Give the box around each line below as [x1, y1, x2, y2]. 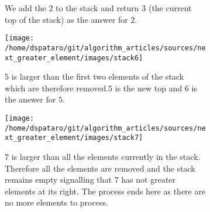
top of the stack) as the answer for [5, 13, 128, 25]
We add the [5, 2, 46, 13]
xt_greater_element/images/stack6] [5, 53, 143, 62]
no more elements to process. [5, 196, 108, 208]
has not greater [121, 173, 176, 186]
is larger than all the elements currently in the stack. [11, 150, 201, 162]
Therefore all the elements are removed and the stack [5, 162, 195, 174]
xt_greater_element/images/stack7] [5, 134, 143, 142]
